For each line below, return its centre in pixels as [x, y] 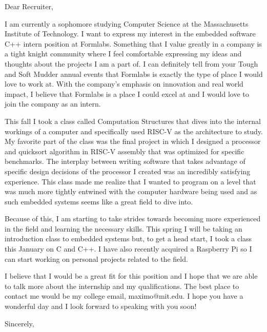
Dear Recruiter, [29, 6]
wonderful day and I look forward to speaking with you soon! [101, 306]
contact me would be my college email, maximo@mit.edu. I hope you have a [124, 296]
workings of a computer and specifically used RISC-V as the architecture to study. [134, 131]
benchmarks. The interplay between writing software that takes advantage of [125, 161]
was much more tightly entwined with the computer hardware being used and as [131, 191]
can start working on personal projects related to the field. [96, 258]
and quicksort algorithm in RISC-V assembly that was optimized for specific [125, 151]
